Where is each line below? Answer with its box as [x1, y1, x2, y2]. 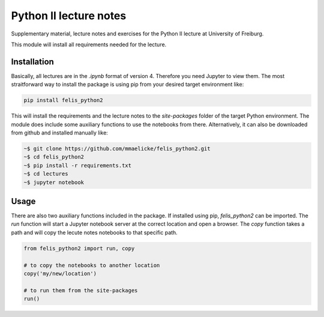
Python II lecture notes [11, 9, 127, 22]
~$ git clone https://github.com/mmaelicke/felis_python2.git [23, 145, 211, 152]
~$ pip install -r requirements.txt [23, 162, 132, 169]
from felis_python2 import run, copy [23, 245, 135, 252]
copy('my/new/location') [23, 270, 97, 277]
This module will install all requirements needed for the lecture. [11, 41, 167, 48]
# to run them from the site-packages [23, 287, 138, 294]
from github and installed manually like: [11, 129, 108, 136]
